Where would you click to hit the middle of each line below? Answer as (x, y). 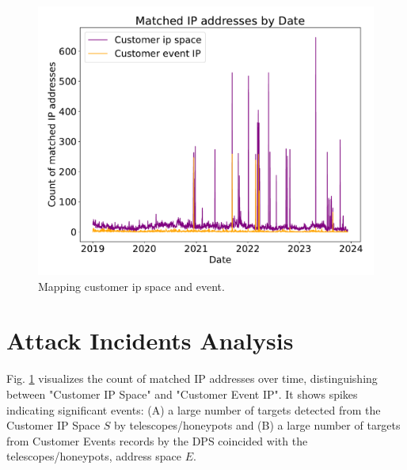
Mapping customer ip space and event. (131, 286)
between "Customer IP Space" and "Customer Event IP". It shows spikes (182, 394)
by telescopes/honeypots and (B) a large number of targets (257, 425)
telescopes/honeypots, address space (94, 456)
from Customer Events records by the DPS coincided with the (157, 440)
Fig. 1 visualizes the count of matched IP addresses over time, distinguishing (192, 378)
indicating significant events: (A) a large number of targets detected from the (194, 409)
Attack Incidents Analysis (150, 340)
